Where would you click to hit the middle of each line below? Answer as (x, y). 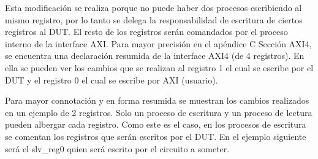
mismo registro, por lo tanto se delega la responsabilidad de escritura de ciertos (154, 19)
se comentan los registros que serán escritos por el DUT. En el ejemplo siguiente (156, 136)
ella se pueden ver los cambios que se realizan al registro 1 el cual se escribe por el (159, 67)
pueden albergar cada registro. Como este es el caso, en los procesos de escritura (156, 124)
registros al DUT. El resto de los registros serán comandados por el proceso (146, 32)
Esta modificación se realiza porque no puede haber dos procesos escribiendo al (153, 7)
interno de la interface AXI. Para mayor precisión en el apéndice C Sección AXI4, (158, 43)
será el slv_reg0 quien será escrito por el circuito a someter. (117, 148)
